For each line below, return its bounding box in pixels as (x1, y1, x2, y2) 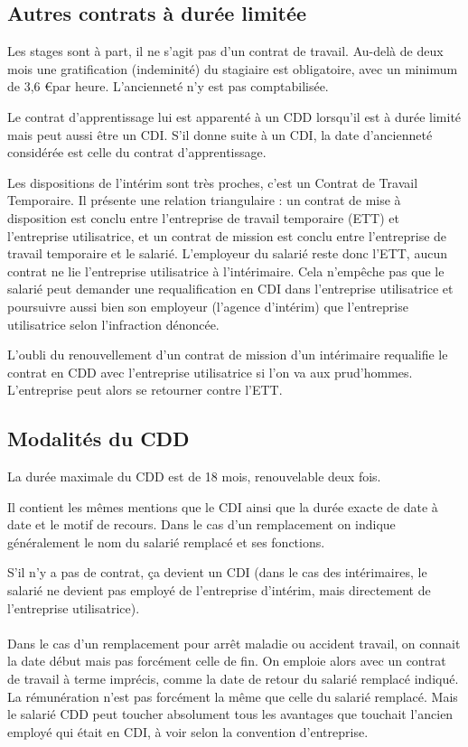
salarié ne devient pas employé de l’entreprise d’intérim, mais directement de (7, 581, 431, 600)
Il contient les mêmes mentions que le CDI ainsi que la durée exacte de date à (7, 497, 438, 516)
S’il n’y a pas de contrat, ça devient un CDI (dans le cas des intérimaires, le (7, 563, 427, 582)
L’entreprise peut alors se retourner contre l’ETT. (7, 380, 283, 399)
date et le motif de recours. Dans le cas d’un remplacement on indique (7, 515, 396, 534)
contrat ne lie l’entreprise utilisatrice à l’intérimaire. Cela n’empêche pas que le (7, 261, 445, 280)
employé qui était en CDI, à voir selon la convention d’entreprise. (7, 722, 369, 741)
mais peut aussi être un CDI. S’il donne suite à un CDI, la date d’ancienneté (7, 125, 433, 144)
